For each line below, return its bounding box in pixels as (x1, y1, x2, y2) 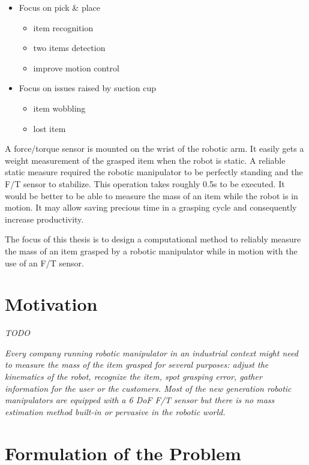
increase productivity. (5, 212, 84, 225)
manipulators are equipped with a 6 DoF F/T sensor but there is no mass (5, 394, 275, 406)
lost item (33, 122, 66, 134)
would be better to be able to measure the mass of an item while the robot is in (5, 189, 298, 202)
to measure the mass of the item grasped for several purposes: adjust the (5, 358, 269, 371)
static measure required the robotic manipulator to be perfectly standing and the (5, 166, 303, 178)
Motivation (5, 292, 98, 316)
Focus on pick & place (19, 1, 101, 13)
